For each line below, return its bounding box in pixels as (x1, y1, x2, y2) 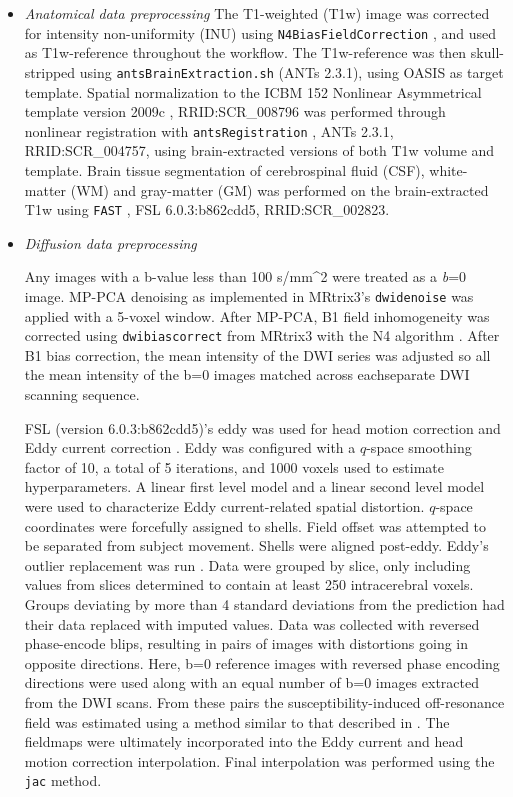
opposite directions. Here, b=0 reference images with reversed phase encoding (24, 652, 500, 673)
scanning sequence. (24, 384, 140, 405)
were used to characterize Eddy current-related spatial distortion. (24, 496, 425, 517)
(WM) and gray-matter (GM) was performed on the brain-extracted (70, 179, 489, 200)
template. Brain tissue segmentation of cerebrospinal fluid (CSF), (24, 159, 425, 180)
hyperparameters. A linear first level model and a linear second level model (24, 476, 485, 497)
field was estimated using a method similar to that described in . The (24, 711, 450, 732)
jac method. (24, 770, 102, 791)
